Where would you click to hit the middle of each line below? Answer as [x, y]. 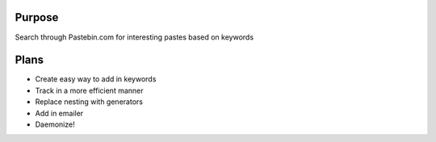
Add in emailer [59, 113]
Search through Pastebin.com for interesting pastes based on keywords [134, 37]
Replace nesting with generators [89, 102]
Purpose [37, 17]
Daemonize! [55, 124]
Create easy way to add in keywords [96, 79]
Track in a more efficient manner [89, 90]
